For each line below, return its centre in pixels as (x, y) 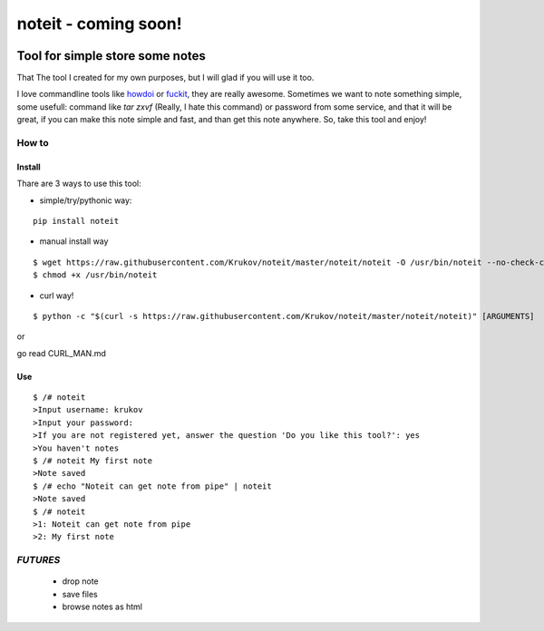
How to (33, 143)
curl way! (57, 296)
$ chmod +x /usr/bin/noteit (95, 275)
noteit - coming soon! (99, 24)
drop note (80, 581)
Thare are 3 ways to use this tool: (79, 184)
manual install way (74, 241)
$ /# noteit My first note (93, 461)
